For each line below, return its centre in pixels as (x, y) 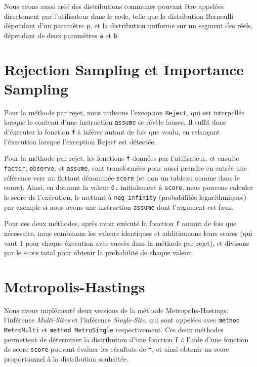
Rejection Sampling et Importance (124, 69)
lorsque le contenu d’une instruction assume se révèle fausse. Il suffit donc (115, 122)
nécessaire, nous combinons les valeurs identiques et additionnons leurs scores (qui (128, 233)
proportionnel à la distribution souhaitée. (66, 359)
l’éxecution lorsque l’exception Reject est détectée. (80, 141)
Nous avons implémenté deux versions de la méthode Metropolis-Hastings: (116, 310)
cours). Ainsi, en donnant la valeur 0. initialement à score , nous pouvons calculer (128, 187)
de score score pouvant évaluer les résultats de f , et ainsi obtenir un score (117, 349)
